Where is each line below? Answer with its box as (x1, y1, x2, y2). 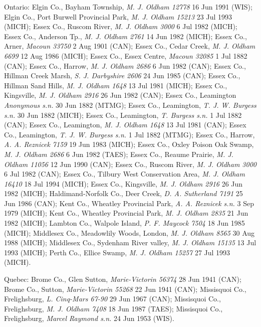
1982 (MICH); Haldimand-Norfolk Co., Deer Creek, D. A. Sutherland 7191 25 (4, 188, 243, 199)
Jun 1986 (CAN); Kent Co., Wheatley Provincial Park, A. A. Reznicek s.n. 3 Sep (4, 198, 254, 208)
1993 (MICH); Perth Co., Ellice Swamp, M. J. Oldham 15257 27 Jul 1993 (4, 247, 230, 257)
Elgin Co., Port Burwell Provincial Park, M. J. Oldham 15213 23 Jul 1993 (4, 11, 232, 22)
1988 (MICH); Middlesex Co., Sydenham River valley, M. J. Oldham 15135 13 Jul (4, 237, 256, 248)
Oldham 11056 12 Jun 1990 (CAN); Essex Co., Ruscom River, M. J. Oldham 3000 (4, 158, 256, 169)
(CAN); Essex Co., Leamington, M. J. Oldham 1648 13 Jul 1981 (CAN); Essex (4, 119, 246, 130)
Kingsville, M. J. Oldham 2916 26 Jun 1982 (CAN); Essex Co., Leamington (4, 90, 236, 100)
